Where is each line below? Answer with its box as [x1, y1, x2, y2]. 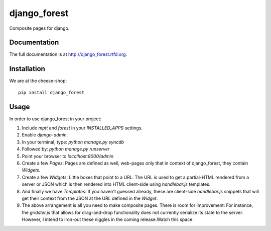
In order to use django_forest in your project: [9, 116, 101, 122]
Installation [9, 64, 45, 73]
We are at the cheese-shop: [9, 78, 67, 84]
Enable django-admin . [22, 132, 68, 138]
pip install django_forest [18, 90, 85, 95]
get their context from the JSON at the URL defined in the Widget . [22, 195, 158, 201]
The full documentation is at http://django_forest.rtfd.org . [9, 51, 127, 57]
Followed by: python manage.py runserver [22, 146, 110, 152]
